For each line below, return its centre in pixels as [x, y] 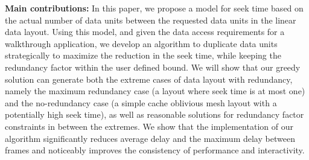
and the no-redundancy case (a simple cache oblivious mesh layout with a [141, 102]
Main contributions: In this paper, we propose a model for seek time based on [154, 8]
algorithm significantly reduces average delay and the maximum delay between [150, 138]
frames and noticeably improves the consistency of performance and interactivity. [155, 150]
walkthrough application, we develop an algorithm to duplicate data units [141, 43]
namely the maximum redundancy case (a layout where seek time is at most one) [155, 91]
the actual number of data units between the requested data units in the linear [151, 20]
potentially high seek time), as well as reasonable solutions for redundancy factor [154, 114]
